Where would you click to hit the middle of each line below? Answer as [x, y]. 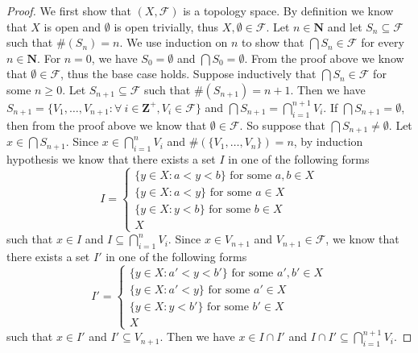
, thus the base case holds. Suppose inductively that [188, 74]
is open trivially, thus [166, 26]
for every [383, 42]
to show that [273, 42]
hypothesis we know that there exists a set [111, 159]
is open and [72, 26]
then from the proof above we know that [107, 125]
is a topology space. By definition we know [288, 10]
